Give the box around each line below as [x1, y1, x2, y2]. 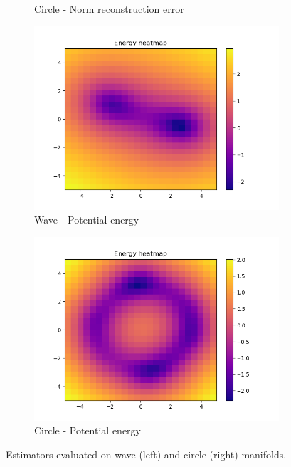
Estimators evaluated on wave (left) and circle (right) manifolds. [6, 446, 287, 461]
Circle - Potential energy [34, 423, 141, 438]
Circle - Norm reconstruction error [34, 1, 184, 16]
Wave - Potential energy [34, 212, 139, 227]
